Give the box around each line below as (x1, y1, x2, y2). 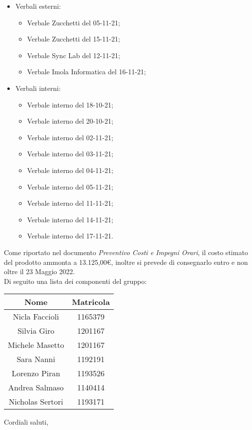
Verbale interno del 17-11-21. (27, 231, 113, 241)
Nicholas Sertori (8, 396, 63, 408)
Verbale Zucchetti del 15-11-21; (27, 34, 120, 44)
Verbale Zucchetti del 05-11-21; (27, 17, 120, 27)
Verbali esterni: (15, 1, 61, 11)
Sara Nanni (17, 353, 55, 365)
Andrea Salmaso (8, 382, 64, 393)
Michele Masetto (8, 339, 64, 351)
